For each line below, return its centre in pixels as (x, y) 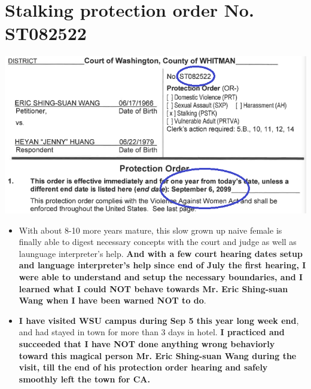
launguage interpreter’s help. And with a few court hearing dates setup (161, 253)
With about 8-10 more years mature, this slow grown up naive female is (150, 230)
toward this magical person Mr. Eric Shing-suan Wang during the (158, 355)
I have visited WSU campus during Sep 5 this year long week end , (159, 320)
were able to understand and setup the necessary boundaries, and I (161, 276)
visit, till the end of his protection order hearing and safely (143, 367)
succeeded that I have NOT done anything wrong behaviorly (147, 343)
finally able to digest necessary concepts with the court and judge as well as (158, 242)
